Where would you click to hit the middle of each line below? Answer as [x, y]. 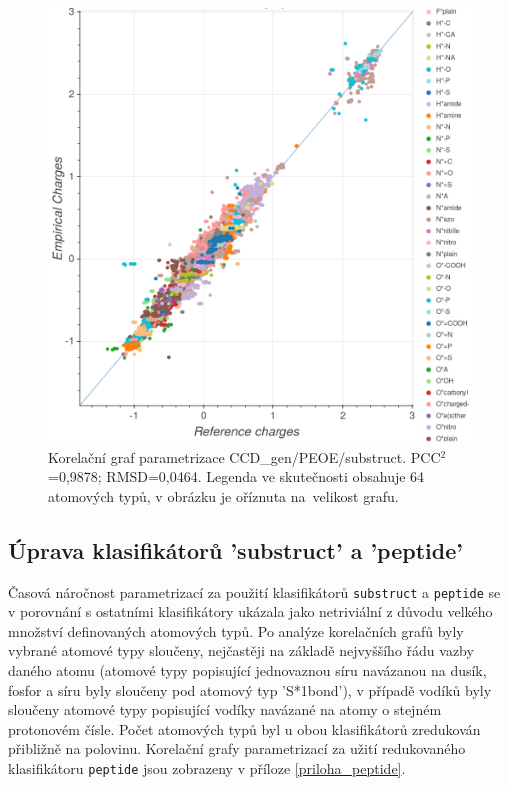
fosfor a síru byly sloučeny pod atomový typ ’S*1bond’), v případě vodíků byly [250, 689]
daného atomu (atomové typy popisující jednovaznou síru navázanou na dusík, [247, 670]
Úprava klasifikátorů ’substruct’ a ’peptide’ [235, 549]
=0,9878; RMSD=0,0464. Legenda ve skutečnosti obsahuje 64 [236, 476]
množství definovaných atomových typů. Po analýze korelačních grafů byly [236, 630]
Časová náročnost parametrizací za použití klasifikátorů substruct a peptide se [254, 591]
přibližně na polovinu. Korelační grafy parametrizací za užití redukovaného [237, 748]
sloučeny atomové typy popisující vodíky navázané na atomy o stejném [225, 709]
